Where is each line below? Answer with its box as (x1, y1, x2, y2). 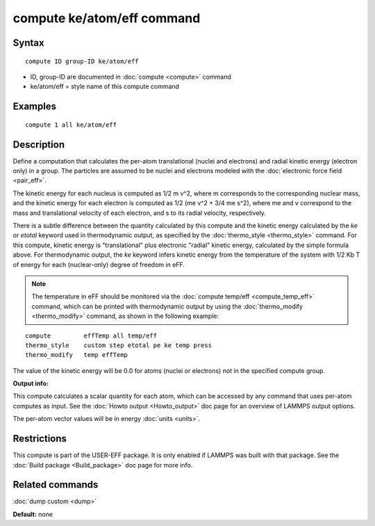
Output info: (12, 379, 49, 388)
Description (12, 138, 65, 150)
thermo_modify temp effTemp (25, 351, 128, 359)
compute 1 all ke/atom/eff (25, 120, 117, 129)
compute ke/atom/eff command (12, 10, 201, 26)
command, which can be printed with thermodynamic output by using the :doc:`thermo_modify (31, 302, 303, 310)
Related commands (12, 479, 99, 491)
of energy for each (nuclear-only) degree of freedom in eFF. (12, 260, 185, 269)
